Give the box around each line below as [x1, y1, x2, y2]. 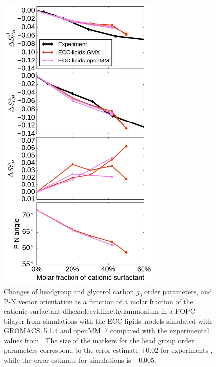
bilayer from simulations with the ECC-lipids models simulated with [4, 315, 212, 326]
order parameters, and [144, 286, 212, 296]
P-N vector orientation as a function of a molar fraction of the [4, 296, 193, 306]
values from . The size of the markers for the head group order [4, 335, 194, 345]
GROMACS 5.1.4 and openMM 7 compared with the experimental [4, 325, 209, 336]
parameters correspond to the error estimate [4, 345, 139, 355]
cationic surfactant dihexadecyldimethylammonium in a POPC [4, 306, 195, 316]
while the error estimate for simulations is [4, 354, 131, 365]
